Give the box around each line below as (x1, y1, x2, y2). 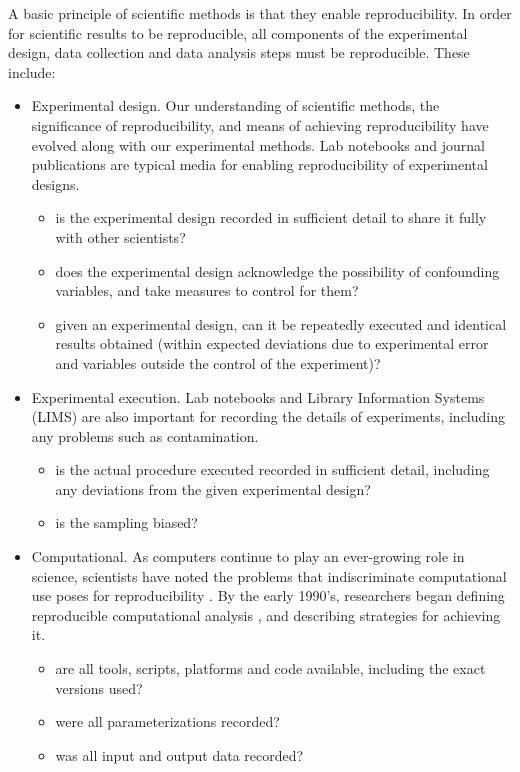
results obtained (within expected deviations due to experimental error (55, 333, 489, 354)
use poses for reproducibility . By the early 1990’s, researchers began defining (31, 585, 505, 606)
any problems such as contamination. (31, 425, 259, 446)
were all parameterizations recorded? (55, 711, 280, 732)
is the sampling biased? (55, 512, 198, 533)
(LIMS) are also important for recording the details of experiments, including (31, 406, 505, 427)
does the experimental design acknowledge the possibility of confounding (55, 260, 500, 281)
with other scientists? (55, 226, 186, 247)
